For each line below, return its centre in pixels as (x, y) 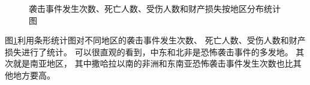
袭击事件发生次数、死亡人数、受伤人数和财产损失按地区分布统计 (155, 8)
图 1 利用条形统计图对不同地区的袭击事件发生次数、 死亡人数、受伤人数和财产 (155, 40)
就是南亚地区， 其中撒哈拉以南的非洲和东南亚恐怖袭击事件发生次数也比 (153, 63)
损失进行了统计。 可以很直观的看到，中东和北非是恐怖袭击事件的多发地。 (149, 51)
